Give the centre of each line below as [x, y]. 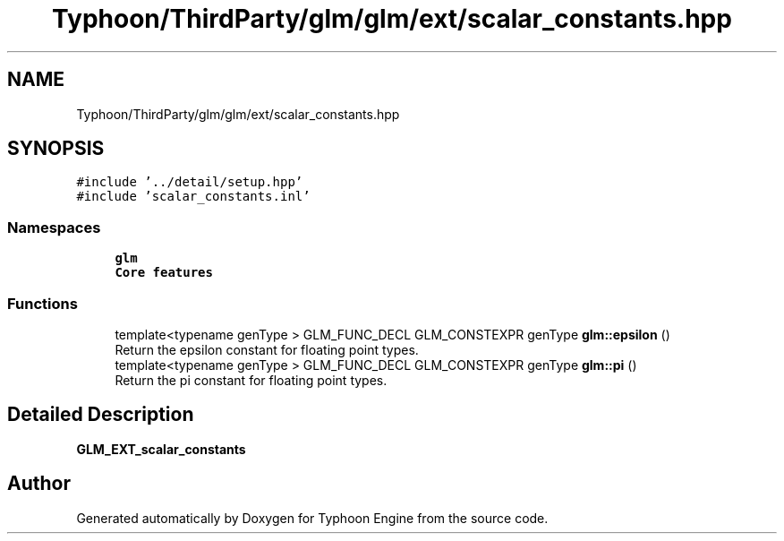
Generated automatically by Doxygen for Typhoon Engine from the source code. [312, 518]
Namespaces [54, 227]
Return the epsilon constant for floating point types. [267, 349]
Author [39, 484]
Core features [164, 273]
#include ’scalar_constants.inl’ [193, 197]
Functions [43, 303]
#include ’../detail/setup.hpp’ [190, 182]
